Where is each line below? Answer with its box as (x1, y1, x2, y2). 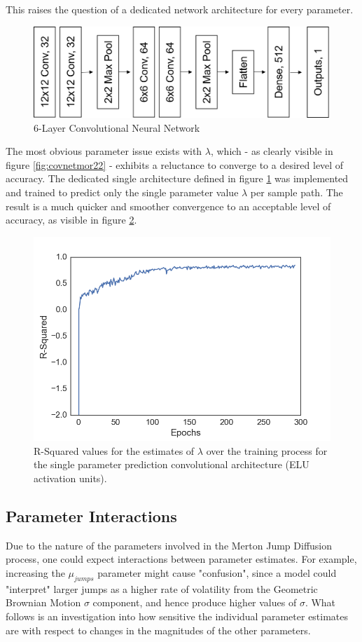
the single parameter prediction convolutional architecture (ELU (34, 457, 309, 472)
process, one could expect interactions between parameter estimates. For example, (6, 552, 357, 566)
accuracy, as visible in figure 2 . (6, 212, 137, 227)
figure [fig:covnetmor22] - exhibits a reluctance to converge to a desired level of (6, 157, 344, 172)
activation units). (34, 471, 107, 486)
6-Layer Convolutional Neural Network (34, 120, 200, 135)
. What (305, 595, 336, 610)
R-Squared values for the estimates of (34, 443, 195, 458)
